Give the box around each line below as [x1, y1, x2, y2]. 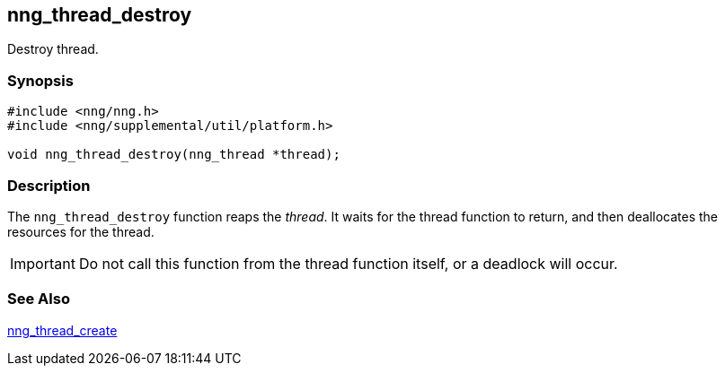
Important [10, 254, 75, 273]
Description [7, 176, 91, 195]
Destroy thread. [7, 41, 99, 57]
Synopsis [7, 71, 74, 90]
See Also [7, 290, 70, 308]
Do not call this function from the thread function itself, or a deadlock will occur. [78, 254, 618, 273]
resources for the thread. [7, 223, 155, 239]
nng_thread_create [7, 322, 118, 338]
